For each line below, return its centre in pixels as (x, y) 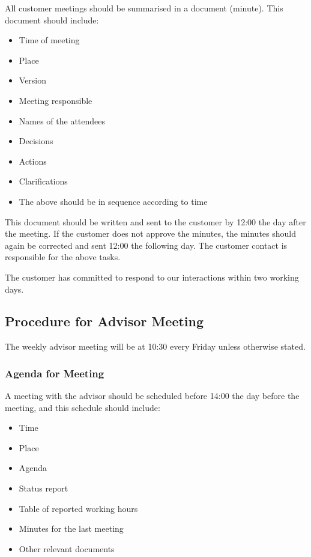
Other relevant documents (67, 548)
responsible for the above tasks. (63, 257)
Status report (44, 488)
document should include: (52, 20)
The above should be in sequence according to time (113, 201)
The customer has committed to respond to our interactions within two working (152, 277)
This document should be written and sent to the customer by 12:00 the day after (155, 221)
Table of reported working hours (78, 508)
